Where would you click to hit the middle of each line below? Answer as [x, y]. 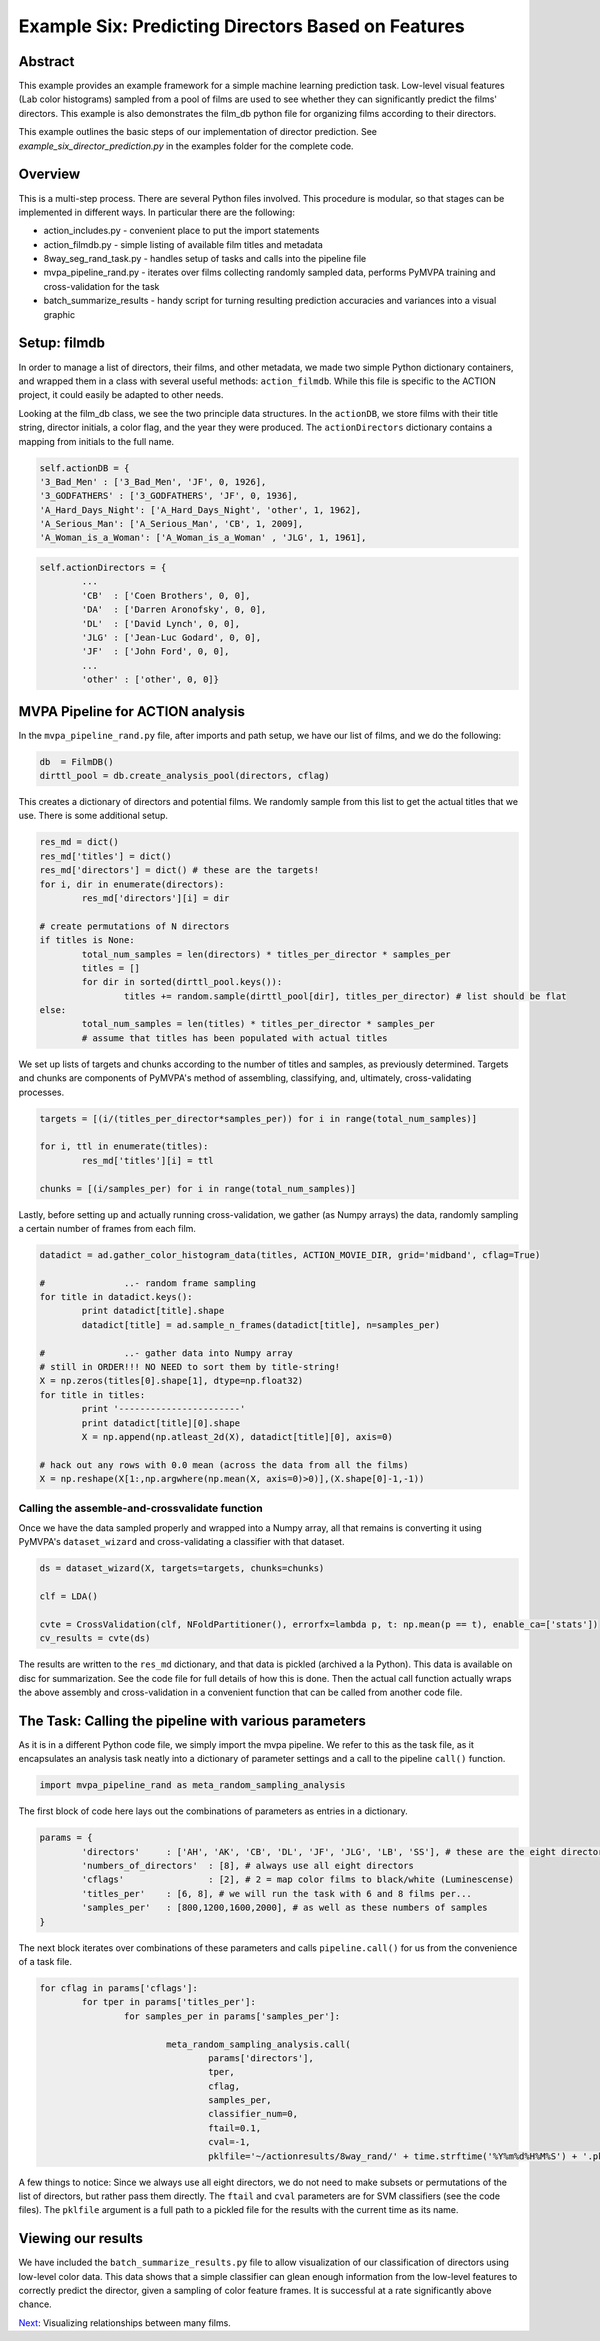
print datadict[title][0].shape [160, 1423]
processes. [41, 1092]
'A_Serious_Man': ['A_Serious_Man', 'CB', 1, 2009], [171, 524]
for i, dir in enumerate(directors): [132, 884]
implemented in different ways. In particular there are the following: [156, 212]
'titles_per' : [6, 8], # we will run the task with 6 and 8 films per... [276, 1893]
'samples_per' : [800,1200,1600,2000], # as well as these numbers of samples [285, 1908]
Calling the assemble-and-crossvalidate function [141, 1508]
